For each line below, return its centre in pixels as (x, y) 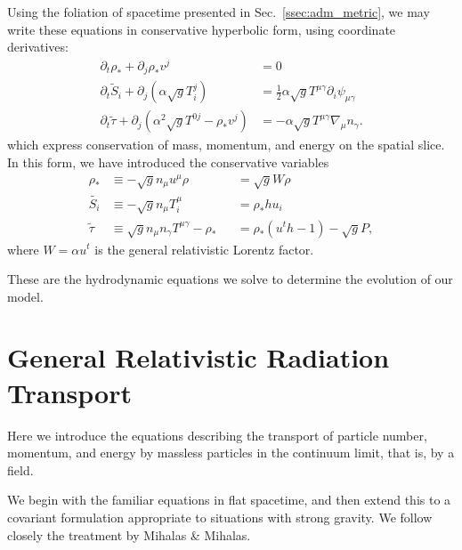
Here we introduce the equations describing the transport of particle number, (217, 435)
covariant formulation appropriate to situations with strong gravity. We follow (220, 517)
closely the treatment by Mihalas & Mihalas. (129, 534)
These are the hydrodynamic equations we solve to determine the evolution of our (230, 279)
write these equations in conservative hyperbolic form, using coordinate (202, 29)
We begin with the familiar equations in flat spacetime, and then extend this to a (229, 500)
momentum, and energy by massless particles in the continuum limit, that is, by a (231, 453)
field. (20, 469)
